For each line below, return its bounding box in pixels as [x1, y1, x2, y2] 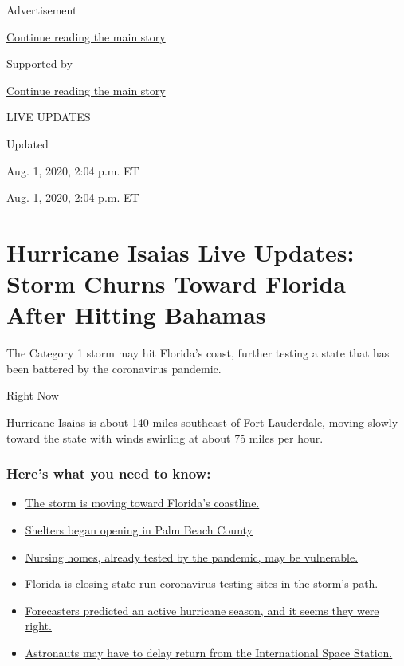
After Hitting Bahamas [6, 298, 266, 331]
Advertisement [6, 2, 77, 18]
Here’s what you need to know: [6, 463, 211, 483]
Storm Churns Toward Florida [6, 267, 346, 300]
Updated [6, 135, 49, 152]
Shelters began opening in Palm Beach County [25, 522, 253, 538]
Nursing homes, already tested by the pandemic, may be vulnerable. [25, 548, 359, 565]
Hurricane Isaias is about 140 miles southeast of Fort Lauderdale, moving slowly [6, 414, 398, 431]
